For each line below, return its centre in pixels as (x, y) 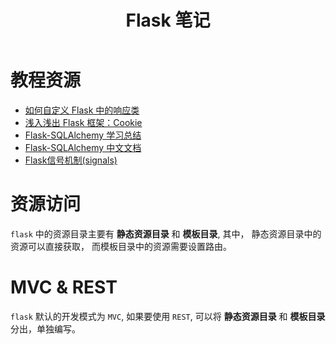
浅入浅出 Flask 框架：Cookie (83, 122)
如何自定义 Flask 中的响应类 (82, 110)
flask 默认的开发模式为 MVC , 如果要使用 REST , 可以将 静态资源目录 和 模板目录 (168, 316)
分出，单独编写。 (45, 328)
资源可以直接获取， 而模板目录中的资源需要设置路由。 (121, 246)
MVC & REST (64, 287)
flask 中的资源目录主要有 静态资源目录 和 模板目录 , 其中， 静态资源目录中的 (166, 233)
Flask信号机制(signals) (71, 160)
